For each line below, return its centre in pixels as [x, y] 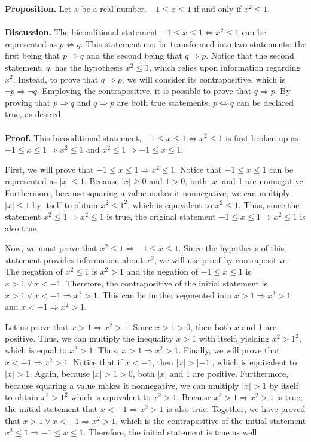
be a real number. [114, 8]
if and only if [218, 8]
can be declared [265, 102]
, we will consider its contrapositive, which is [204, 79]
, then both [211, 326]
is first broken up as [262, 137]
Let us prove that [37, 326]
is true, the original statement [161, 216]
